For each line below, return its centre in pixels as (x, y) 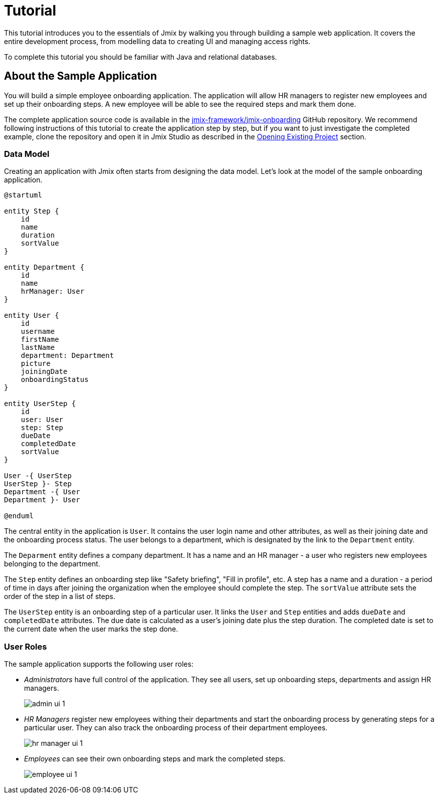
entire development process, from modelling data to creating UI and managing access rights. (157, 41)
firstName (40, 340)
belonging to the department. (52, 564)
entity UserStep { (40, 404)
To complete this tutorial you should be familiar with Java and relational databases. (141, 57)
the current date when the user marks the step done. (91, 629)
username (38, 332)
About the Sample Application (80, 76)
